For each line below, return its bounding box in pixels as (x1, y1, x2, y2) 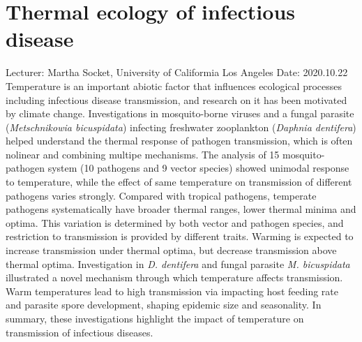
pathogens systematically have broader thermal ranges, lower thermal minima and (6, 202, 356, 216)
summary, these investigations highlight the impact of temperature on (6, 311, 304, 325)
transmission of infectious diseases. (6, 325, 153, 339)
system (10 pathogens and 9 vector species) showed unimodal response (47, 161, 349, 175)
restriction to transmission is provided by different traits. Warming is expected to (6, 229, 354, 244)
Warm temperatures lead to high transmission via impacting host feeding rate (6, 283, 338, 298)
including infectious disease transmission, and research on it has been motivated (6, 92, 347, 107)
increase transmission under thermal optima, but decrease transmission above (6, 243, 337, 258)
